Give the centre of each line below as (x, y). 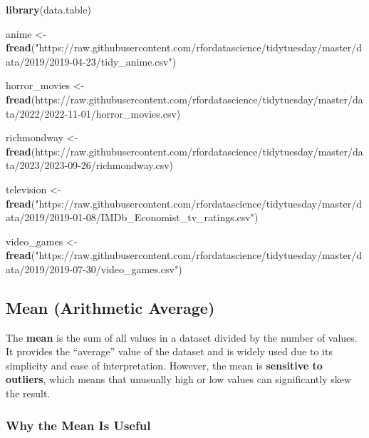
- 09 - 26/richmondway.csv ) (119, 165)
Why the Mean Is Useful (78, 425)
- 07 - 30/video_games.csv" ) (126, 269)
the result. (28, 393)
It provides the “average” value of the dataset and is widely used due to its (169, 351)
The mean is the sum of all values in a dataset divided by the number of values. (182, 337)
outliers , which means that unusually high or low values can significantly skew (179, 379)
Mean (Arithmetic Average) (110, 307)
